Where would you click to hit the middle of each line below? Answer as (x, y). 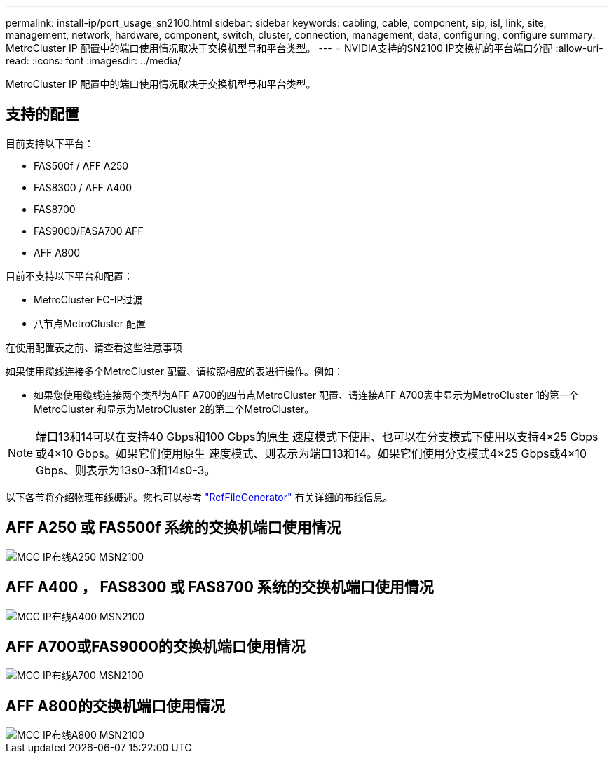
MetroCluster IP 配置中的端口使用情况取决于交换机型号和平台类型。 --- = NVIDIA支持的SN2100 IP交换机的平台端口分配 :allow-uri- (305, 48)
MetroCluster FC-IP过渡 (88, 299)
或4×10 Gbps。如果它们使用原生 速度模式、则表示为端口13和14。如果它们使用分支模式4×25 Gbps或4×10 (311, 453)
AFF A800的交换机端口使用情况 (115, 706)
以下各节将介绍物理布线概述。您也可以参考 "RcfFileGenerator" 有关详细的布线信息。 (199, 497)
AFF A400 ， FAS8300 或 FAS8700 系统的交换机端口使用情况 (220, 587)
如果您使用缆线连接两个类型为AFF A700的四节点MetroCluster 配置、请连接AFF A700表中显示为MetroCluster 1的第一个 (306, 395)
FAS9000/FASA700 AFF (89, 231)
